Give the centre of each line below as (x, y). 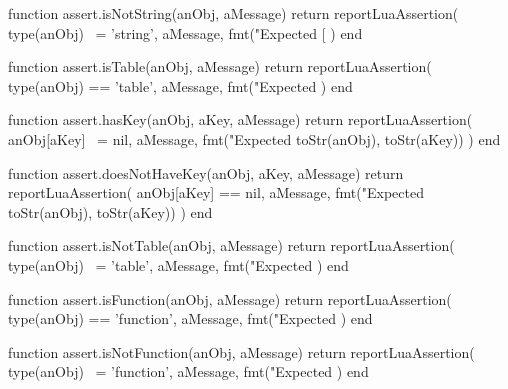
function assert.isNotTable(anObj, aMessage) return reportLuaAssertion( (231, 245)
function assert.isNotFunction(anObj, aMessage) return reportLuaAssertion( (241, 351)
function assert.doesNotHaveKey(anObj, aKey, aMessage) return (206, 172)
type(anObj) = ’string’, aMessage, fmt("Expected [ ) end (185, 32)
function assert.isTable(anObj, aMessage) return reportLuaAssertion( (220, 66)
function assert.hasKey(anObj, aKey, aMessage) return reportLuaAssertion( (240, 119)
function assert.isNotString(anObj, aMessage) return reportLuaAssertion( (233, 13)
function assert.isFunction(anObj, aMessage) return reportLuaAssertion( (230, 298)
